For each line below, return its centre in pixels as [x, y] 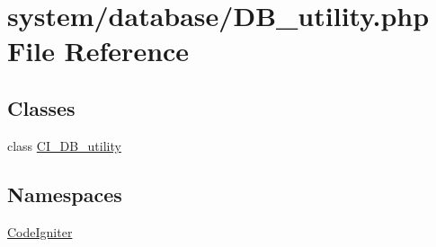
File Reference [98, 51]
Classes [41, 107]
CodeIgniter [40, 231]
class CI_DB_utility [64, 145]
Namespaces [65, 194]
